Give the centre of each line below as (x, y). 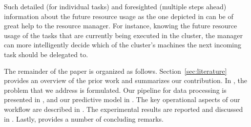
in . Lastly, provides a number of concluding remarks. (84, 118)
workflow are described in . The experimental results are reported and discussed (124, 109)
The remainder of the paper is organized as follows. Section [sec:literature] (115, 71)
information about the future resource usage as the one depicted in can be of (119, 16)
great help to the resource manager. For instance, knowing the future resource (121, 26)
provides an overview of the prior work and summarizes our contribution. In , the (125, 80)
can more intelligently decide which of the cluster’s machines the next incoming (123, 45)
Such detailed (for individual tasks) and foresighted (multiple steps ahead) (115, 6)
